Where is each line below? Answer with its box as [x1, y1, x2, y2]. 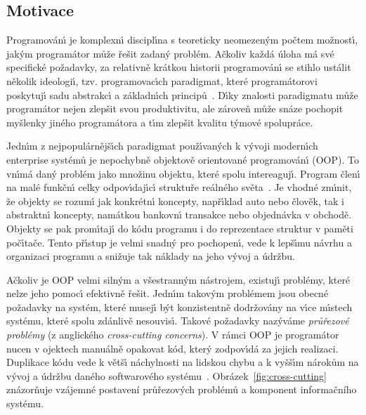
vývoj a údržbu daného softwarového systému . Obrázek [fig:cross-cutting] [6, 368, 327, 383]
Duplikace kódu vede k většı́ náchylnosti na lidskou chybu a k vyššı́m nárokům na [6, 355, 359, 369]
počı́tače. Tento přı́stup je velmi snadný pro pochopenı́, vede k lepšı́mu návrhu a [6, 235, 352, 249]
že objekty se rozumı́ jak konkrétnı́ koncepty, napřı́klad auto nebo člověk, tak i [6, 193, 344, 208]
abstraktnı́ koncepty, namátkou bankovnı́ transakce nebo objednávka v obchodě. [6, 207, 352, 222]
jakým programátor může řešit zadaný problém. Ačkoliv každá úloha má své [6, 46, 334, 60]
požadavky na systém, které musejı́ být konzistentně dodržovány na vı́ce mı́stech [6, 299, 353, 314]
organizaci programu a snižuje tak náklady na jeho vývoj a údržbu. [6, 249, 295, 263]
